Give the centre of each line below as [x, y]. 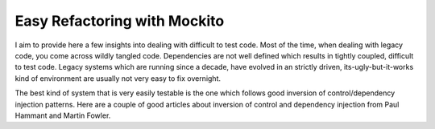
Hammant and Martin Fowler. [63, 115]
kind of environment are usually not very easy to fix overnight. [118, 78]
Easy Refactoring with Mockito [120, 21]
